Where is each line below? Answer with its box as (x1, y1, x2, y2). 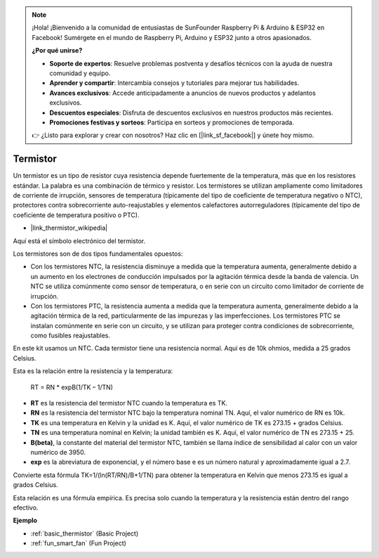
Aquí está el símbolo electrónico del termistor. (13, 236, 146, 245)
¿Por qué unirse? (32, 46, 83, 55)
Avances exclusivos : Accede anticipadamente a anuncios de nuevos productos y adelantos (49, 89, 316, 97)
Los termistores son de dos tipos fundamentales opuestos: (13, 249, 183, 258)
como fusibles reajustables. (30, 331, 110, 340)
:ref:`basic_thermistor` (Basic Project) (30, 529, 139, 538)
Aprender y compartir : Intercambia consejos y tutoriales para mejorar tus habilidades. (49, 79, 300, 87)
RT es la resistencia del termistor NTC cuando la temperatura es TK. (30, 399, 228, 408)
